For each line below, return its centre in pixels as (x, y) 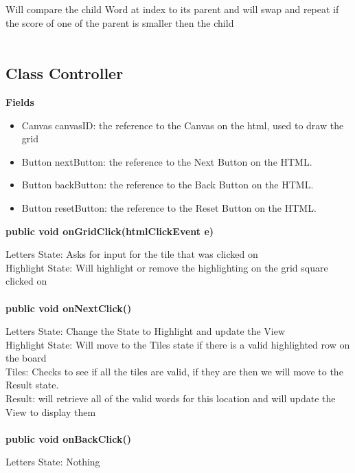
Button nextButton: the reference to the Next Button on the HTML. (167, 161)
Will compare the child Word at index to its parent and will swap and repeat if (172, 9)
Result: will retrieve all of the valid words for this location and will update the (171, 398)
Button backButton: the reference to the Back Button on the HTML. (168, 185)
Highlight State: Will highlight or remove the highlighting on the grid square (167, 267)
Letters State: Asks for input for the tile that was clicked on (132, 254)
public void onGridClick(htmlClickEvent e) (110, 231)
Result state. (32, 385)
